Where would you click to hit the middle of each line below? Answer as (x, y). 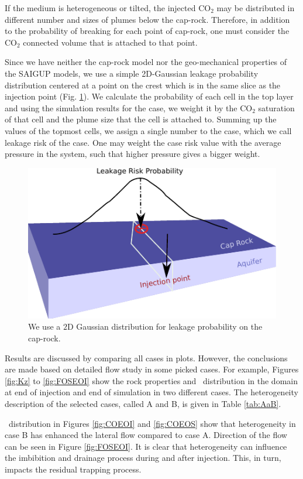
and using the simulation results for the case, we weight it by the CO (129, 107)
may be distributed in (256, 8)
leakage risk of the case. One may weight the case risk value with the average (143, 142)
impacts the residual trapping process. (73, 469)
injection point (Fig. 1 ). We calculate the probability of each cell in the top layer (149, 96)
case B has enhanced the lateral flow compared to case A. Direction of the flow (146, 435)
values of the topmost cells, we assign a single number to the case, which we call (148, 130)
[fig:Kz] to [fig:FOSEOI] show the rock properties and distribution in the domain (151, 380)
